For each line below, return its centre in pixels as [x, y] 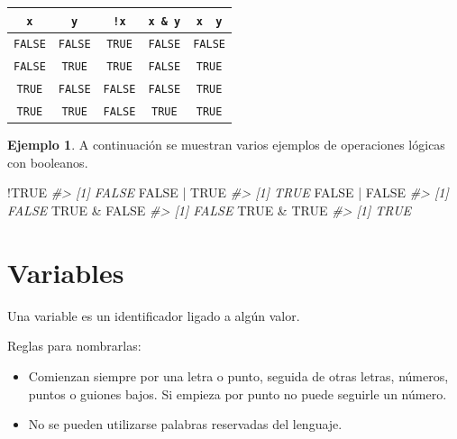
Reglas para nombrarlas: [74, 346]
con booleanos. [48, 162]
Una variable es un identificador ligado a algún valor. [154, 315]
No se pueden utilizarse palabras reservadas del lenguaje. [185, 424]
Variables [66, 272]
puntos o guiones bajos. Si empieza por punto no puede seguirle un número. [238, 393]
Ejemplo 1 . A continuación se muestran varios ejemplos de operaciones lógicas [226, 145]
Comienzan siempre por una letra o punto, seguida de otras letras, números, [238, 375]
